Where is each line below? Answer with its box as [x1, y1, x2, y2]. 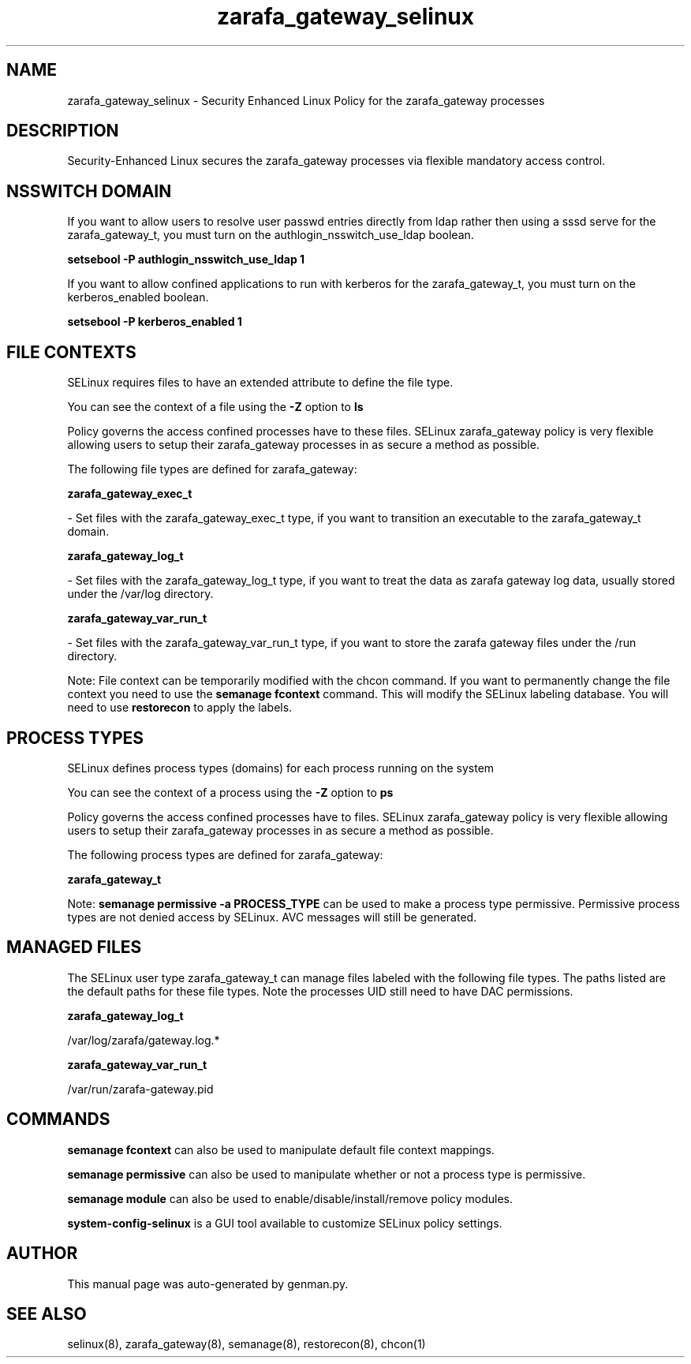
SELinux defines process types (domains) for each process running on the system [67, 760, 495, 775]
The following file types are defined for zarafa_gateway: [67, 462, 357, 476]
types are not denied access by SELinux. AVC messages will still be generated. [67, 910, 477, 924]
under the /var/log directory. [67, 587, 214, 601]
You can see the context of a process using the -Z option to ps [67, 785, 394, 799]
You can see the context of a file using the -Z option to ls [67, 400, 364, 414]
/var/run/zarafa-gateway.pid [67, 1082, 214, 1096]
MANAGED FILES [6, 937, 142, 958]
